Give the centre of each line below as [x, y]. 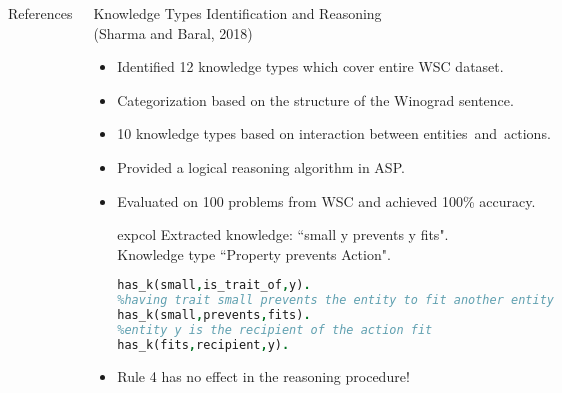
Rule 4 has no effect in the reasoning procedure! [263, 375]
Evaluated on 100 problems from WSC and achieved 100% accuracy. [326, 200]
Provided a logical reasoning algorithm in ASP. [261, 166]
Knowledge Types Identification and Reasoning [237, 13]
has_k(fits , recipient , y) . [203, 344]
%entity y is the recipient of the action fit [275, 329]
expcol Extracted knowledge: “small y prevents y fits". [283, 234]
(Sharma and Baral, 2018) [173, 32]
